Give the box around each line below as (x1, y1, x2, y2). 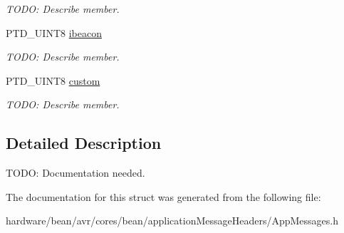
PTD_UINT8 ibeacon (6, 25, 102, 40)
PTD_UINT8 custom (6, 73, 100, 88)
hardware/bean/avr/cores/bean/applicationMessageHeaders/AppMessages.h (6, 213, 339, 228)
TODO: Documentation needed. (6, 165, 145, 180)
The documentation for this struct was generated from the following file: (6, 189, 321, 204)
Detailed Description (6, 132, 162, 154)
